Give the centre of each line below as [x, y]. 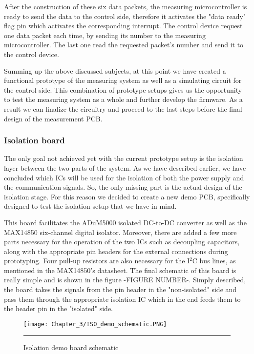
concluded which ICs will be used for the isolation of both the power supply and [124, 177]
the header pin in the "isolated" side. [59, 308]
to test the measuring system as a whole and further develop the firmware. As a [123, 99]
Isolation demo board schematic [71, 347]
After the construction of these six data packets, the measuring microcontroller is [126, 6]
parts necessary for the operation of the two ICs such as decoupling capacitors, [122, 242]
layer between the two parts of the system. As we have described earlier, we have [125, 167]
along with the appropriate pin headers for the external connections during [116, 251]
